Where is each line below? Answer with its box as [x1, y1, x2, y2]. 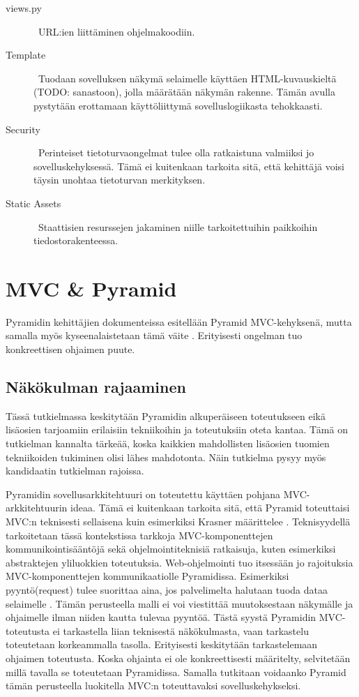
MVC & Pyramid [6, 273, 177, 302]
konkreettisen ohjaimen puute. [6, 342, 135, 357]
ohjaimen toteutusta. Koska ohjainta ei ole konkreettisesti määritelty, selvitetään [6, 650, 351, 665]
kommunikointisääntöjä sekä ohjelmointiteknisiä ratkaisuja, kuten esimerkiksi [6, 541, 336, 556]
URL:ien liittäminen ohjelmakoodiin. [38, 24, 195, 38]
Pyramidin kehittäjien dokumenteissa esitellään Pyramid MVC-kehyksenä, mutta [6, 314, 352, 329]
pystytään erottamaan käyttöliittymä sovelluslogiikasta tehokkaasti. [33, 98, 323, 112]
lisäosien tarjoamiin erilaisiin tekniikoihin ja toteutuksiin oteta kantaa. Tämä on [6, 422, 348, 437]
